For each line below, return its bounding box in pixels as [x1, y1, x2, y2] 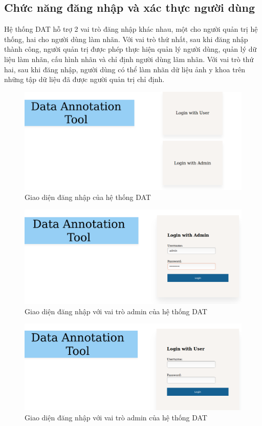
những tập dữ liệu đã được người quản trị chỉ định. [4, 74, 165, 85]
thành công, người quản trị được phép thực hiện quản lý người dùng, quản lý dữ [4, 44, 257, 54]
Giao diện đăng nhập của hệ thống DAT [25, 192, 151, 202]
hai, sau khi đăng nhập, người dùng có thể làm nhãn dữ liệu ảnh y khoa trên [4, 64, 246, 74]
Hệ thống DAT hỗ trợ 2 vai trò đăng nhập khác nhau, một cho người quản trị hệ [4, 24, 258, 34]
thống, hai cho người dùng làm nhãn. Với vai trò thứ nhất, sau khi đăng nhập [4, 33, 248, 44]
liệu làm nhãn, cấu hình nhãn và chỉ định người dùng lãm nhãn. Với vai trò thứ [4, 53, 254, 64]
